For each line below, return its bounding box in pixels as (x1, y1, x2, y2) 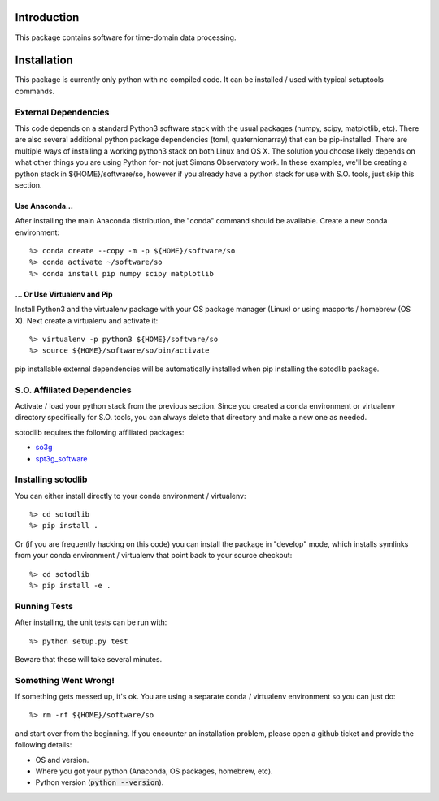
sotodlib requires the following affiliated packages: (15, 427, 185, 437)
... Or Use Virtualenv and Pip (15, 289, 113, 299)
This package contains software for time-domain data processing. (15, 32, 237, 42)
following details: (15, 740, 72, 750)
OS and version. (35, 755, 89, 764)
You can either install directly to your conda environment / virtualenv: (15, 491, 246, 500)
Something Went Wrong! (15, 674, 115, 686)
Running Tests (15, 600, 73, 612)
